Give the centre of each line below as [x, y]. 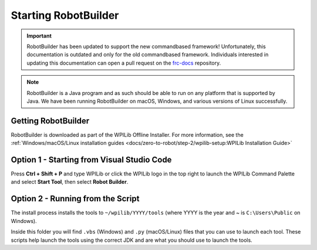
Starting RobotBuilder [65, 15]
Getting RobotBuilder [50, 121]
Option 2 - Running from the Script [75, 199]
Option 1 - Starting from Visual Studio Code [91, 160]
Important [39, 36]
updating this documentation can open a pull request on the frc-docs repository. [124, 63]
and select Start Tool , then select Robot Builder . [70, 182]
